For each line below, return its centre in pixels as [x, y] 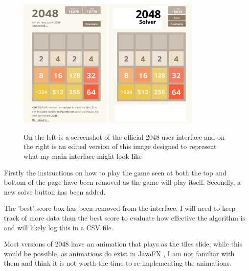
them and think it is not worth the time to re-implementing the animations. [118, 263]
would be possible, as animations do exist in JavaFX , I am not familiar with [119, 253]
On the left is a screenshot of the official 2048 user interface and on [124, 136]
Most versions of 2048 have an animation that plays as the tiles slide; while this [123, 244]
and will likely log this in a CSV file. [59, 227]
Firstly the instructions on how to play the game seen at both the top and [115, 172]
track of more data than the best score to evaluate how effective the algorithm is [125, 217]
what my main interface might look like [83, 156]
